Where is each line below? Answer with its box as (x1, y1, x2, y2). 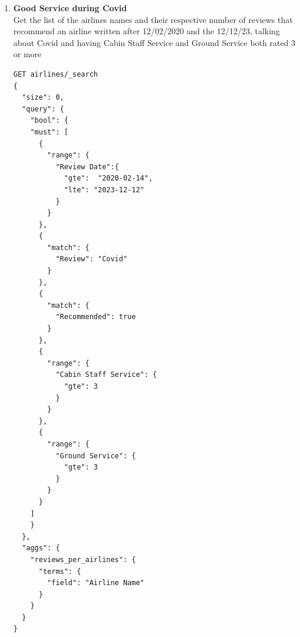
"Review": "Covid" (55, 255, 128, 264)
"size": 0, (22, 93, 64, 102)
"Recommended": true (55, 313, 136, 321)
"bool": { (30, 116, 68, 125)
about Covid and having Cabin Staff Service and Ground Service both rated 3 (13, 36, 296, 48)
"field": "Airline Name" (47, 579, 144, 587)
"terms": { (38, 567, 81, 576)
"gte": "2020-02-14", (64, 174, 153, 183)
